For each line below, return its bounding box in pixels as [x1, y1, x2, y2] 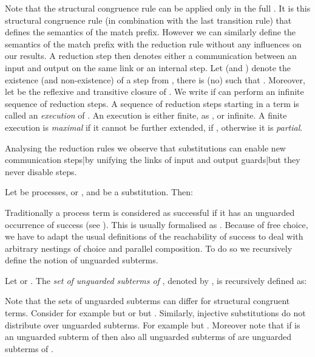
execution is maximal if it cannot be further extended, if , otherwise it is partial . [5, 120, 303, 133]
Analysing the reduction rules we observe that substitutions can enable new [5, 141, 286, 154]
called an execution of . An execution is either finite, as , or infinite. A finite [5, 109, 287, 122]
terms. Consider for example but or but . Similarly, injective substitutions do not [5, 307, 306, 319]
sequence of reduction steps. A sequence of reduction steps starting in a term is [5, 97, 299, 109]
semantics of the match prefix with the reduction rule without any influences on [5, 37, 302, 50]
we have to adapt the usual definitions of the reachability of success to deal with [5, 230, 303, 243]
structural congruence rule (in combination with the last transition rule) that [5, 13, 292, 26]
